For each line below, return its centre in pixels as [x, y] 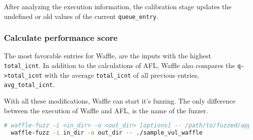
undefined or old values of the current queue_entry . [81, 16]
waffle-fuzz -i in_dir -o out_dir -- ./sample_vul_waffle [107, 133]
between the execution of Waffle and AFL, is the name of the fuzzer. [106, 110]
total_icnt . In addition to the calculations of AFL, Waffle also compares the [120, 65]
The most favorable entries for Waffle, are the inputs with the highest [108, 56]
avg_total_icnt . [29, 84]
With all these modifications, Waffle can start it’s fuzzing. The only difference [120, 101]
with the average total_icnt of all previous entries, [122, 75]
